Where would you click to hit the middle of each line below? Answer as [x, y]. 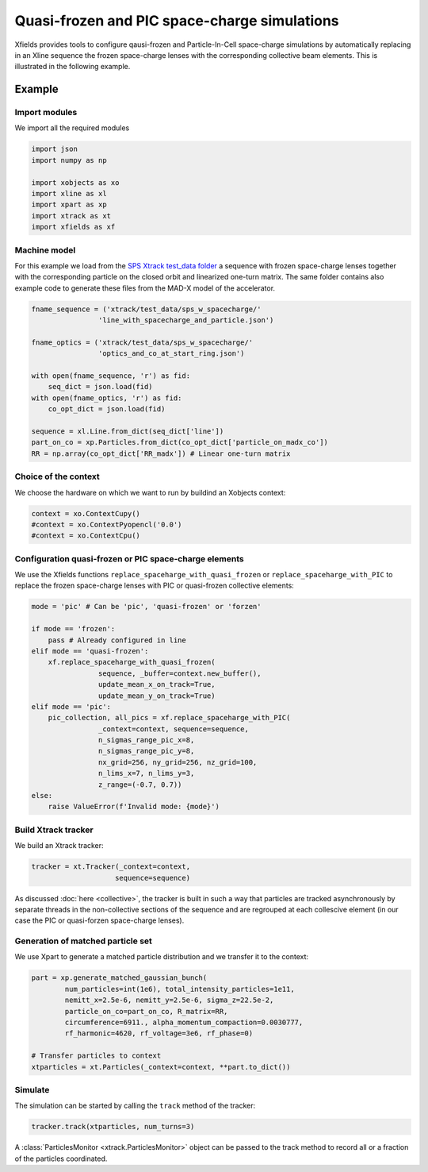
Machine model [45, 250]
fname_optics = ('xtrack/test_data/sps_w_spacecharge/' [142, 342]
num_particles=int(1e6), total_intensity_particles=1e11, [180, 989]
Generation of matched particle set [83, 941]
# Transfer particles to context [96, 1056]
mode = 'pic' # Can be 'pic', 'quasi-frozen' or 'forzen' [146, 607]
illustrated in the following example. [73, 67]
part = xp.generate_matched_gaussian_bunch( [119, 978]
